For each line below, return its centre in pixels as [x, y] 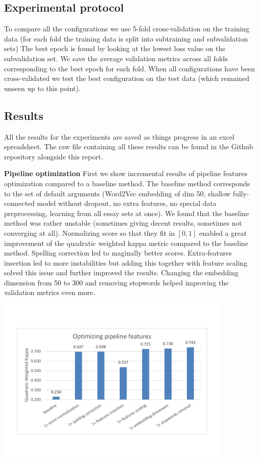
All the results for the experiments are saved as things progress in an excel [119, 136]
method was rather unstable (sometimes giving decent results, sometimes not [123, 223]
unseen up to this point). [42, 88]
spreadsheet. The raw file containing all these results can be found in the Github [129, 146]
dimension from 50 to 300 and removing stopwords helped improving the [116, 282]
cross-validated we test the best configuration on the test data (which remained [127, 78]
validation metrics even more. [50, 292]
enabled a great [223, 233]
